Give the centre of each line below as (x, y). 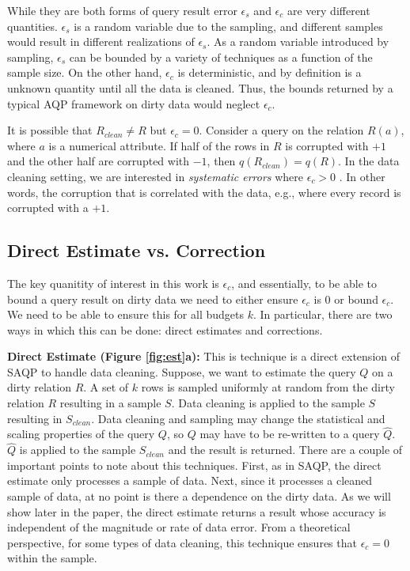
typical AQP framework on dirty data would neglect (134, 103)
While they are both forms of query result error (122, 10)
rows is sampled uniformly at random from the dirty (268, 387)
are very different (328, 10)
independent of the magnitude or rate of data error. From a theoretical (179, 527)
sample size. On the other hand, (85, 72)
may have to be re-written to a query (290, 434)
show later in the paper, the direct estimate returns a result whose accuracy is (197, 511)
